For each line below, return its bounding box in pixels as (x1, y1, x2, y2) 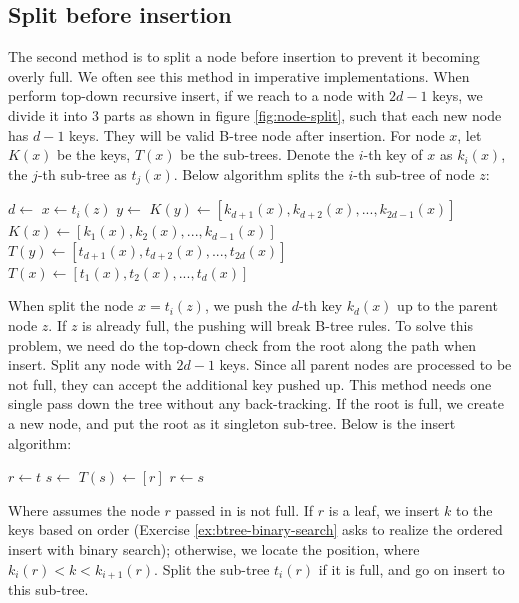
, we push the (204, 295, 287, 316)
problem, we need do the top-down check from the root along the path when (8, 334, 476, 355)
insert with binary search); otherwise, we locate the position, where (8, 538, 420, 559)
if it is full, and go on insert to (318, 558, 505, 579)
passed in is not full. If (175, 499, 314, 520)
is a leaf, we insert (328, 499, 440, 520)
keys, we (432, 85, 483, 106)
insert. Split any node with (8, 354, 172, 375)
